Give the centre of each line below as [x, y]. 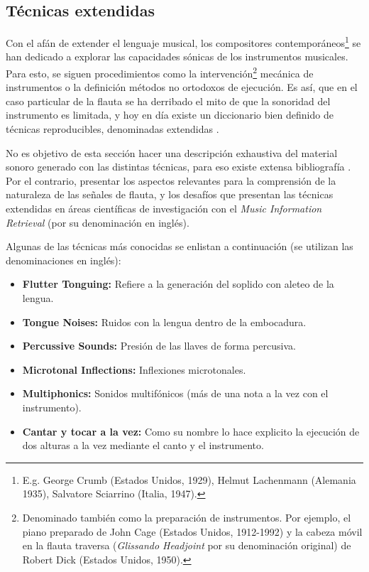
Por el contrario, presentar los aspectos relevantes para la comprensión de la [171, 180]
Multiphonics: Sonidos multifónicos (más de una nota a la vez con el [175, 393]
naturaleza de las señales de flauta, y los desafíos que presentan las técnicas [170, 194]
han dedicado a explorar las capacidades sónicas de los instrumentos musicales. [177, 56]
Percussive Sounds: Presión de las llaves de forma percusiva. [159, 346]
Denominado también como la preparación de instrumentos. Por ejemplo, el [187, 517]
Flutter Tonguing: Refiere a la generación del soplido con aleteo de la [178, 284]
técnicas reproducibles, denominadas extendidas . [112, 129]
